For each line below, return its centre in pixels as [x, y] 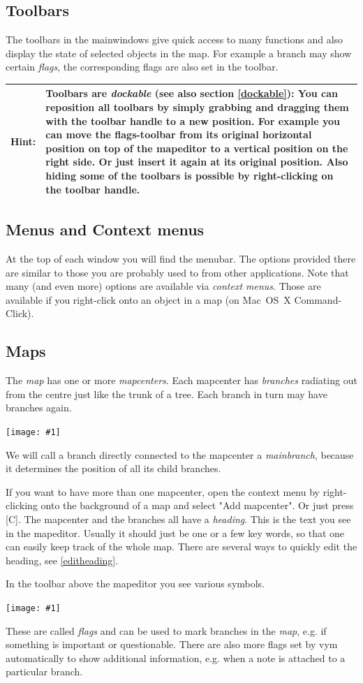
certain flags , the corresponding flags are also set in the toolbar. [142, 67]
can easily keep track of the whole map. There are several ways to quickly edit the [181, 546]
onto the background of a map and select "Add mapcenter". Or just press [197, 505]
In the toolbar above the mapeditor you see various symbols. [135, 583]
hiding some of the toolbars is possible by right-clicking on [190, 176]
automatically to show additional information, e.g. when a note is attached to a [176, 658]
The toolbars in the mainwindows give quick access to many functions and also [175, 39]
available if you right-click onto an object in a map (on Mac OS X [148, 299]
